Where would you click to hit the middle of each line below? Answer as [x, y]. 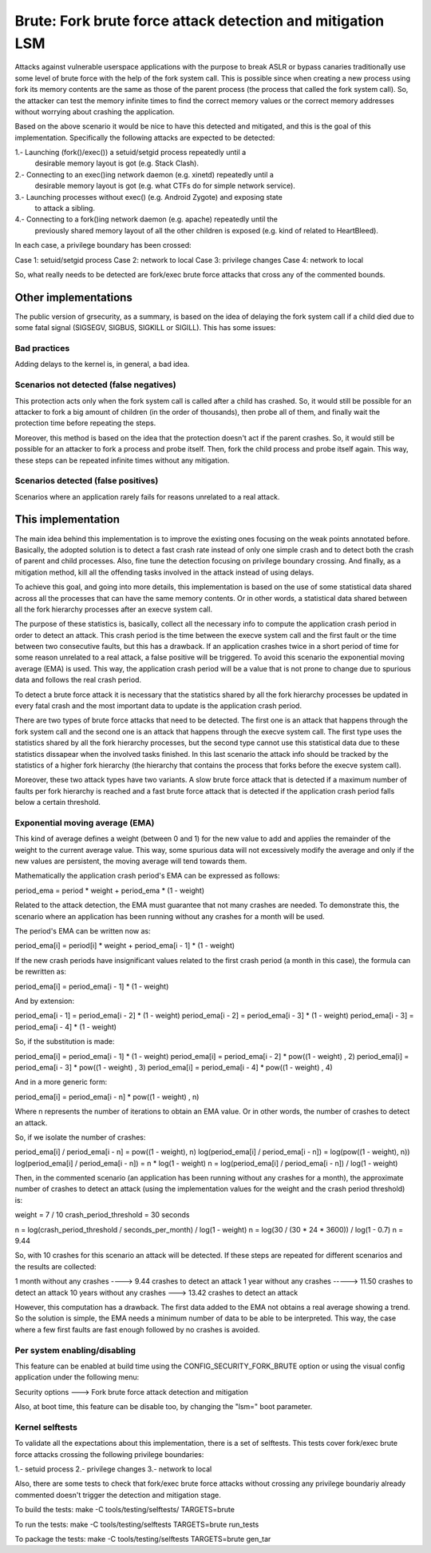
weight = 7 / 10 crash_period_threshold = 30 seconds [102, 1215]
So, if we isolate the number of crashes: [80, 1137]
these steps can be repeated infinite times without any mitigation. [122, 460]
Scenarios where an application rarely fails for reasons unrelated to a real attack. [147, 496]
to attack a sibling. [65, 209]
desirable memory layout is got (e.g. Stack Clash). [117, 163]
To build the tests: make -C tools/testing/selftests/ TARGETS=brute [125, 1510]
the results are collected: [55, 1266]
